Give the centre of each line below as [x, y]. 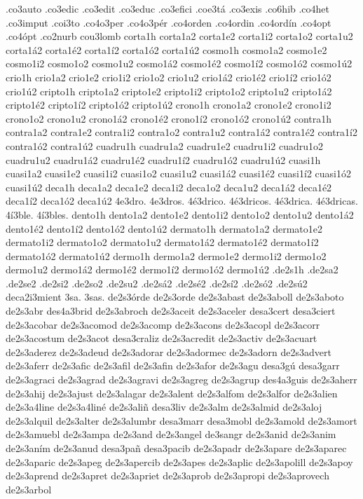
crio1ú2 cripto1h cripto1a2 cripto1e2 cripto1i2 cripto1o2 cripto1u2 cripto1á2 [169, 91]
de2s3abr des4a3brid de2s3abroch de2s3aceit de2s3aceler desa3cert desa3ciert [171, 311]
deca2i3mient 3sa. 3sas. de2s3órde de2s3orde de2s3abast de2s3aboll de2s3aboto [175, 297]
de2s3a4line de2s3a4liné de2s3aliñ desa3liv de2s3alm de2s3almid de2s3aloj [164, 407]
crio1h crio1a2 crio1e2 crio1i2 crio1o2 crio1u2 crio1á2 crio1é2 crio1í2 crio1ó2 [169, 77]
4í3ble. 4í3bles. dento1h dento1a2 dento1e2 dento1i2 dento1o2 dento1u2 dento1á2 [180, 214]
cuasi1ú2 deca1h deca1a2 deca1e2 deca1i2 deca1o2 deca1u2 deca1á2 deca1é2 [169, 187]
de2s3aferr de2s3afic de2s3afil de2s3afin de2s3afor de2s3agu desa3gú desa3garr [173, 365]
